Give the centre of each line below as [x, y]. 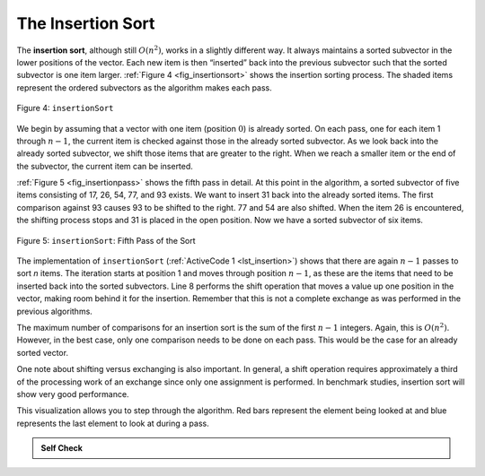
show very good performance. [73, 394]
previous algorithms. [55, 311]
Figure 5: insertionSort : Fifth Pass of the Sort [106, 240]
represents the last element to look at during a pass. [113, 423]
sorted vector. [43, 352]
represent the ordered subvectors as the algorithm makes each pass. [145, 87]
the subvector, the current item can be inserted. [105, 166]
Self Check [62, 448]
